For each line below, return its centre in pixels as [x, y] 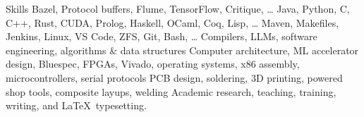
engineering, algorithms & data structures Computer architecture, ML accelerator [182, 50]
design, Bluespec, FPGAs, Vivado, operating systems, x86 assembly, [153, 64]
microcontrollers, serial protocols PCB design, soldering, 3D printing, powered [174, 77]
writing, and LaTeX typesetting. [76, 105]
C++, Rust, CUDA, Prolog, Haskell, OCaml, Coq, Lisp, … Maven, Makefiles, [172, 22]
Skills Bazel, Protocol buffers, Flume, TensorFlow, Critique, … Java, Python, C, [178, 8]
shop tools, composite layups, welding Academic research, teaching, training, [171, 91]
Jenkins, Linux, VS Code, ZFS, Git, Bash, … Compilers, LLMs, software [162, 36]
